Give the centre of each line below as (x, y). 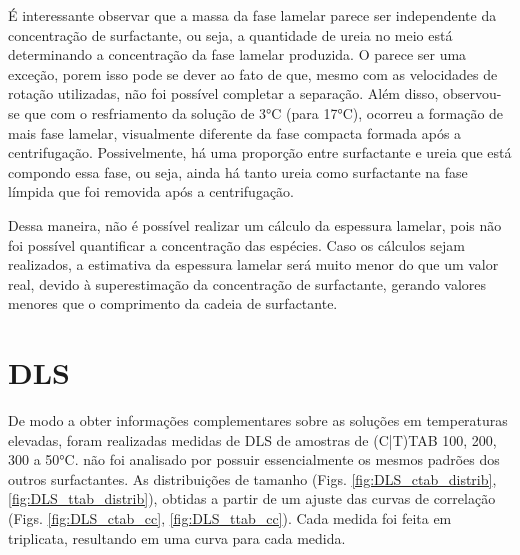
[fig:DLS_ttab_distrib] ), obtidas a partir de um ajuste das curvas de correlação (252, 498)
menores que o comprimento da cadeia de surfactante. (173, 303)
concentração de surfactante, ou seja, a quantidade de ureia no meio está (230, 34)
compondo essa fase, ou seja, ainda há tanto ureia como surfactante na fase (238, 171)
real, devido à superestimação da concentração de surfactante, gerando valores (247, 283)
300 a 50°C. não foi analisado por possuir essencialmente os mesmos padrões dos (254, 459)
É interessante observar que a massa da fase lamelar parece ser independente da (252, 15)
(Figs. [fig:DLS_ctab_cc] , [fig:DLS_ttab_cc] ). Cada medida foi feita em (230, 518)
